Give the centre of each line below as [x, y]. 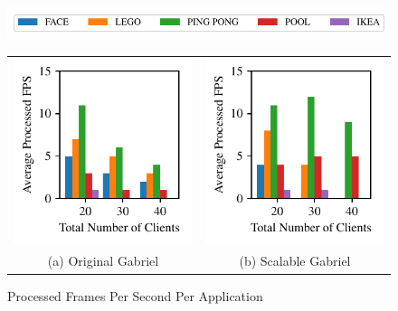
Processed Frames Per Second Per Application [135, 295]
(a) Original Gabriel [103, 261]
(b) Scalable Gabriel [295, 261]
